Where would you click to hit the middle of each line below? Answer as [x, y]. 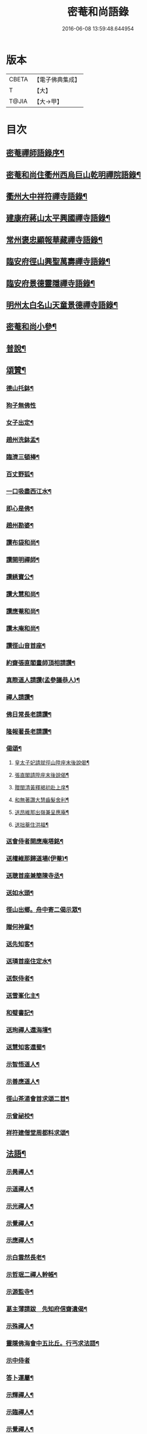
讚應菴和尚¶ [23, 611]
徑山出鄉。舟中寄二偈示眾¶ [44, 910]
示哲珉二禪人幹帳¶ [32, 1275]
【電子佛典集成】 [57, 80]
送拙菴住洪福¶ [32, 824]
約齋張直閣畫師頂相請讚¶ [41, 663]
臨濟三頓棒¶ [23, 457]
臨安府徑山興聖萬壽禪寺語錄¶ [58, 262]
